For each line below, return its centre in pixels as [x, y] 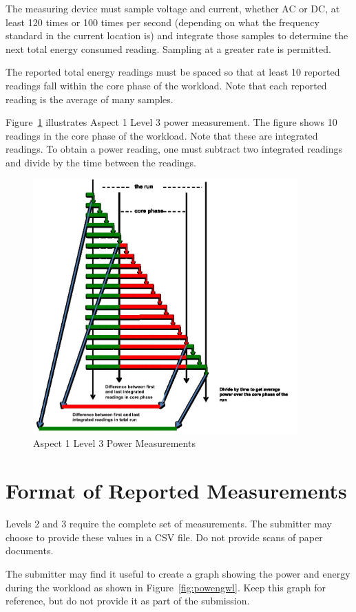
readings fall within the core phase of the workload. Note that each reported [166, 85]
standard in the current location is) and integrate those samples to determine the [177, 35]
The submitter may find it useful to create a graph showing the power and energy [178, 573]
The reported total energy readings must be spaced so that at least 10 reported [173, 72]
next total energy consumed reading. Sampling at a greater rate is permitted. [168, 48]
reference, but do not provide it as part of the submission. [128, 601]
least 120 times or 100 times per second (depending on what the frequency [163, 22]
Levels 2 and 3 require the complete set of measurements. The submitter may [169, 524]
